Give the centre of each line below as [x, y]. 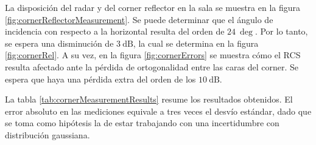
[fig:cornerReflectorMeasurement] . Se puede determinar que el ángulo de [139, 19]
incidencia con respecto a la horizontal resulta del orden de [115, 31]
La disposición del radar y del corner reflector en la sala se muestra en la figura [153, 7]
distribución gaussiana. [47, 134]
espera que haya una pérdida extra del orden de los [100, 79]
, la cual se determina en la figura [196, 43]
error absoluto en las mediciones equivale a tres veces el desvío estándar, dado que [158, 111]
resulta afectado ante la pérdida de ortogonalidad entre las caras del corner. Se [152, 66]
